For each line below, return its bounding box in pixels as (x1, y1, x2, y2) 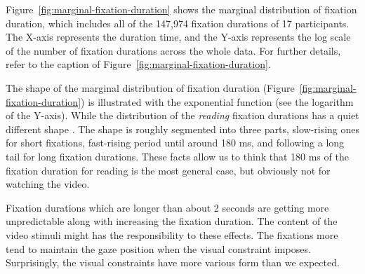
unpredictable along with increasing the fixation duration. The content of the (6, 214, 338, 228)
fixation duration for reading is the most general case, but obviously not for (6, 163, 331, 177)
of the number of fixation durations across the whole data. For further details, (6, 43, 341, 57)
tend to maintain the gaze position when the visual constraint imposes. (6, 241, 311, 256)
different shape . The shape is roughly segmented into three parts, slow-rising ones (6, 121, 360, 136)
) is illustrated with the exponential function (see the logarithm (81, 94, 354, 109)
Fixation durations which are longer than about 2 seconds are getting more (6, 200, 329, 214)
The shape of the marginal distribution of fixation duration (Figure (6, 80, 295, 95)
